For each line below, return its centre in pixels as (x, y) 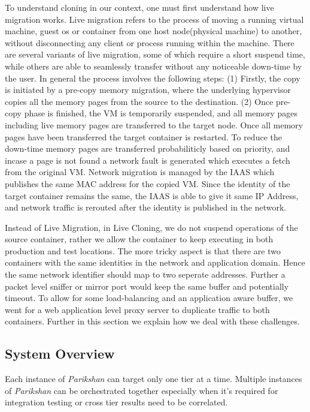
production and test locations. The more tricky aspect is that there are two (143, 250)
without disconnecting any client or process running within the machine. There (150, 42)
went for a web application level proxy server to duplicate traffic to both (137, 309)
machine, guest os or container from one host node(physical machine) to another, (154, 31)
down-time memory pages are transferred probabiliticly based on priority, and (148, 148)
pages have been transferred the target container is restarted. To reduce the (143, 136)
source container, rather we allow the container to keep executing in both (139, 239)
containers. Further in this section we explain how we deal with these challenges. (152, 321)
